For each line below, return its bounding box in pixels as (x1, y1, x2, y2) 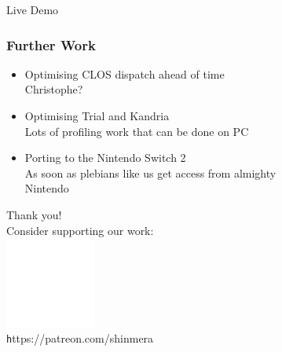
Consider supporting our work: (6, 222, 154, 238)
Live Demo (6, 2, 59, 17)
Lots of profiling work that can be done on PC (24, 123, 249, 139)
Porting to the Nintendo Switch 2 (24, 149, 186, 166)
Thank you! (6, 206, 62, 222)
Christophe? (24, 81, 83, 97)
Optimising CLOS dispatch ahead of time (24, 65, 225, 82)
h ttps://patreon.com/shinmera (6, 330, 154, 346)
